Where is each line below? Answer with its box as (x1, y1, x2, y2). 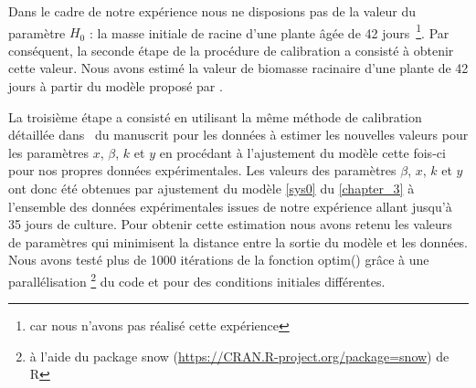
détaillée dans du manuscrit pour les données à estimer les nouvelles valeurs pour (8, 125, 469, 144)
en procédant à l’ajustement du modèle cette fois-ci (159, 142, 446, 162)
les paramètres (8, 142, 90, 162)
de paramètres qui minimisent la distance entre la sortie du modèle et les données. (8, 232, 469, 251)
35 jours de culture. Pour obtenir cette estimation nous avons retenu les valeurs (8, 215, 452, 234)
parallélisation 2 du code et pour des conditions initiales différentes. (8, 268, 386, 290)
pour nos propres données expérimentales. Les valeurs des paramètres (8, 161, 397, 180)
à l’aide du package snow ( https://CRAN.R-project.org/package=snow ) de (29, 346, 450, 365)
